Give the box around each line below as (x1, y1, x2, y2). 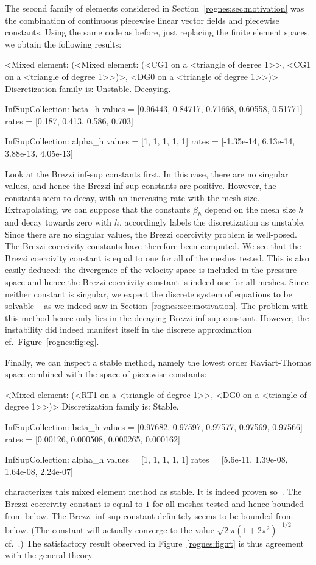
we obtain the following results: (5, 37, 122, 50)
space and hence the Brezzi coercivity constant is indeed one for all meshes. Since (5, 275, 309, 288)
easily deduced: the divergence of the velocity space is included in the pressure (5, 263, 297, 276)
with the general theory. (5, 549, 94, 561)
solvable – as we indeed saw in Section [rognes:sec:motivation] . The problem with (5, 299, 309, 312)
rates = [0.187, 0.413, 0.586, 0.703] (5, 114, 133, 127)
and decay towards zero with (5, 216, 112, 229)
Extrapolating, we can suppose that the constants (5, 203, 191, 216)
